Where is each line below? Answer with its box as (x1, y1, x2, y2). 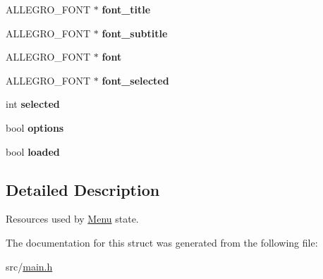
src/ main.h (6, 259, 53, 273)
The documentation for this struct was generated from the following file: (6, 235, 318, 249)
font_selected (102, 73, 169, 87)
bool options (6, 120, 64, 135)
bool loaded (6, 144, 60, 159)
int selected (6, 97, 60, 111)
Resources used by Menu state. (6, 211, 139, 226)
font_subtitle (102, 25, 168, 40)
